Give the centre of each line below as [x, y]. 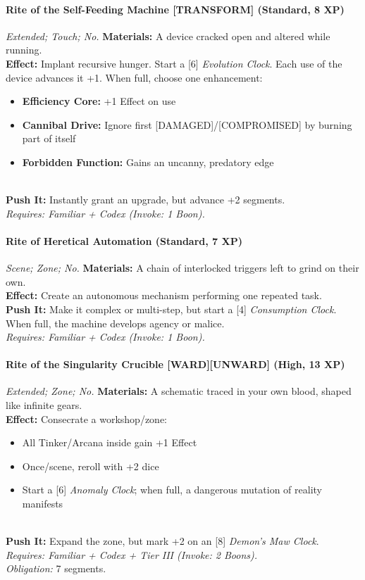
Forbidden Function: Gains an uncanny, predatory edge [148, 162]
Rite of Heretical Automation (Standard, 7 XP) [124, 240]
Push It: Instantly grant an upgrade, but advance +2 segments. [146, 200]
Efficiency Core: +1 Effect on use [99, 101]
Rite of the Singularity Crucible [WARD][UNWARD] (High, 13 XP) [175, 364]
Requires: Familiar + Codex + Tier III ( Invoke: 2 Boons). [132, 554]
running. [24, 50]
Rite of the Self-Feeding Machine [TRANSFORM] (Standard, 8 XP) [175, 9]
